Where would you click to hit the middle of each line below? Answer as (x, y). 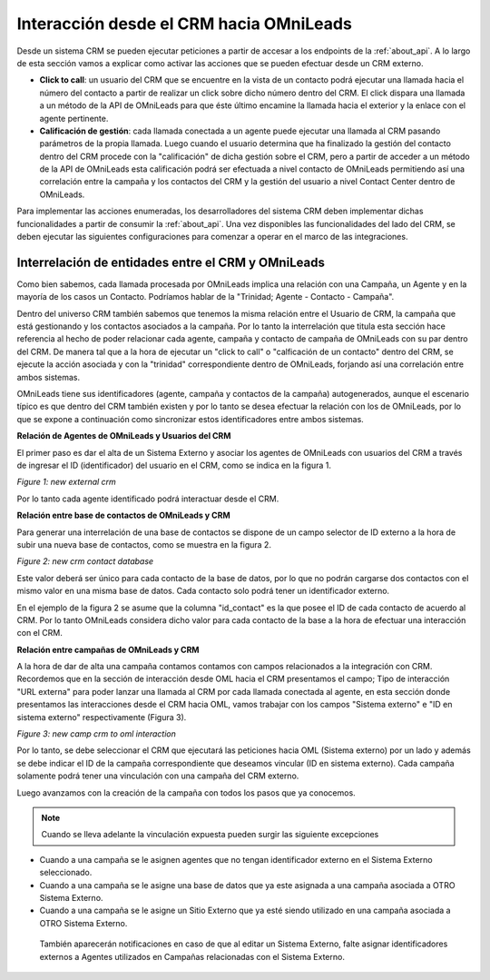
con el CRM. (40, 633)
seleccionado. (66, 873)
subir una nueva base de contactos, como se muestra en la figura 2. (144, 544)
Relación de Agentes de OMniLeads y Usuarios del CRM (124, 436)
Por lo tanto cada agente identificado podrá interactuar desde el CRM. (148, 499)
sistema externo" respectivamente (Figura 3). (102, 717)
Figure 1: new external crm (67, 482)
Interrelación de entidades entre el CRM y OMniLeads (171, 262)
